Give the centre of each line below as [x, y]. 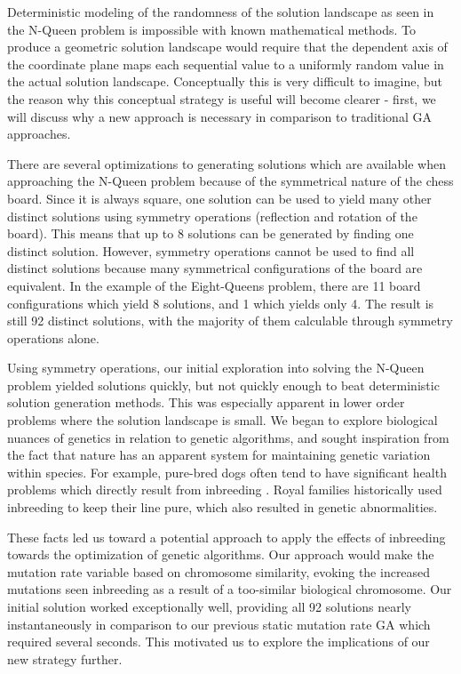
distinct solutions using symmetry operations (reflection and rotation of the [212, 216]
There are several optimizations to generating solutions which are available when [227, 163]
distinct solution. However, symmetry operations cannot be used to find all [211, 250]
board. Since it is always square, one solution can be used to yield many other [219, 198]
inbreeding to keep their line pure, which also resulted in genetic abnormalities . [223, 507]
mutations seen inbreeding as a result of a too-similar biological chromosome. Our [230, 589]
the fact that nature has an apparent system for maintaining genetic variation [219, 455]
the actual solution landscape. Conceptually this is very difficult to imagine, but [225, 81]
